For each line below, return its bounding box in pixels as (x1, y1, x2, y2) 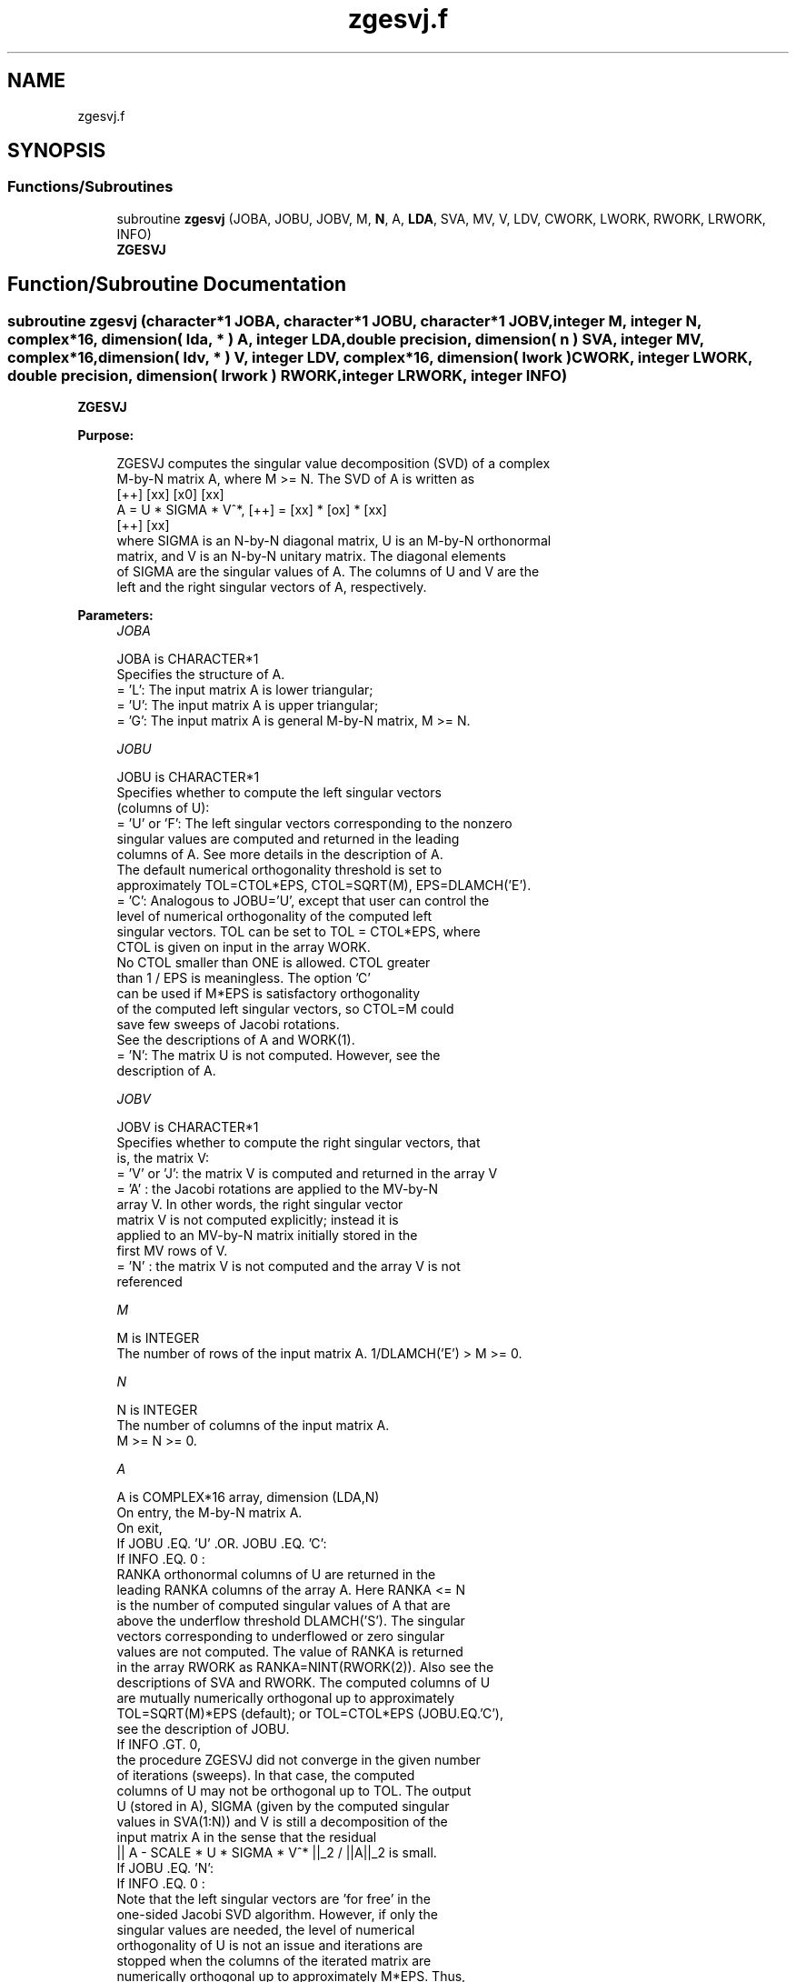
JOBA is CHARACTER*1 (116, 651, 259, 667)
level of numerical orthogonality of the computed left (116, 908, 432, 925)
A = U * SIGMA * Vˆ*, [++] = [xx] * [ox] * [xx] (116, 502, 387, 518)
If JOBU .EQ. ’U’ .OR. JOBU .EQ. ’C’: (116, 1536, 327, 1552)
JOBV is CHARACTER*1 (116, 1119, 259, 1136)
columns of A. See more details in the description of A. (116, 846, 443, 863)
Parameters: (77, 607, 154, 624)
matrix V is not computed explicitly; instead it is (116, 1212, 399, 1228)
